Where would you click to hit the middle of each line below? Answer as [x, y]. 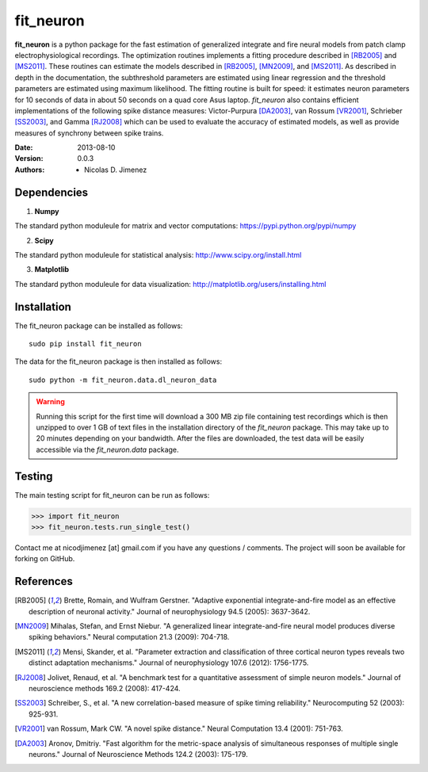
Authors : [30, 170]
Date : [24, 147]
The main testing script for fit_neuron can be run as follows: [112, 495]
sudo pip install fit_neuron [85, 344]
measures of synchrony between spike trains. [89, 133]
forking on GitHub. [45, 559]
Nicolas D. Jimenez [116, 170]
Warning [50, 402]
